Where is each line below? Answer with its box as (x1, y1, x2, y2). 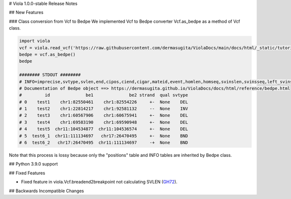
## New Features (9, 10, 44, 15)
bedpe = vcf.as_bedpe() (19, 51, 76, 57)
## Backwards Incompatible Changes (9, 188, 84, 194)
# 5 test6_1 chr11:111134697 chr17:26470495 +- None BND (19, 133, 188, 138)
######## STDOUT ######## (19, 72, 81, 77)
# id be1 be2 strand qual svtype (19, 92, 188, 98)
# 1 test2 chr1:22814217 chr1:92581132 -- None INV (19, 106, 188, 111)
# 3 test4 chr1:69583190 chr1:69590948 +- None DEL (19, 119, 188, 125)
